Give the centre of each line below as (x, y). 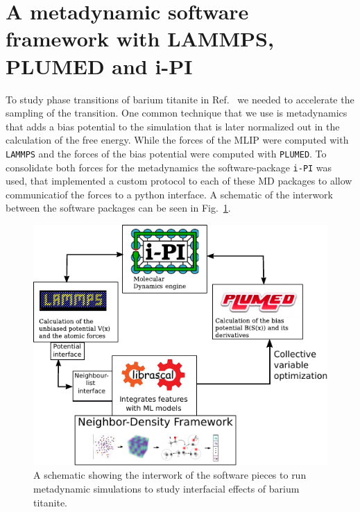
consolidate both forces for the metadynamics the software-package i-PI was (169, 167)
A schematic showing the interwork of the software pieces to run (170, 475)
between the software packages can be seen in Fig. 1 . (118, 208)
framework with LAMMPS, (140, 39)
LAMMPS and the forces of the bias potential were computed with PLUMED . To (166, 153)
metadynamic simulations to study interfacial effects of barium (166, 488)
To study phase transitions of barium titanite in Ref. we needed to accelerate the (180, 99)
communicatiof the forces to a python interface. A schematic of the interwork (169, 194)
